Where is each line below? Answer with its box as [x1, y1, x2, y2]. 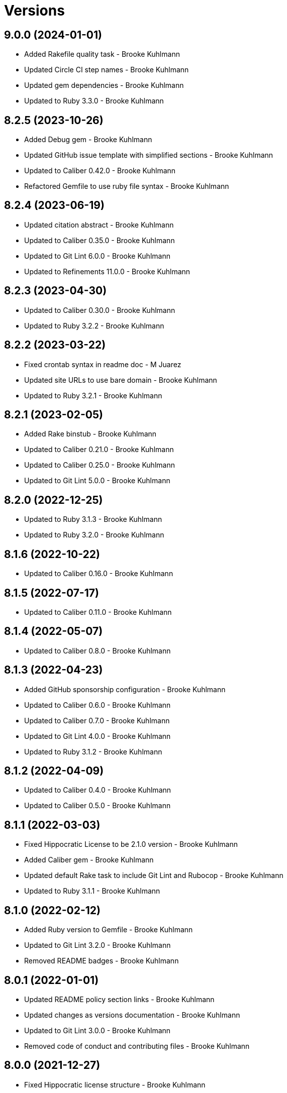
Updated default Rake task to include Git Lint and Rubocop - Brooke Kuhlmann [24, 871, 283, 880]
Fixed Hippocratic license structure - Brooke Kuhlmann [24, 1080, 206, 1089]
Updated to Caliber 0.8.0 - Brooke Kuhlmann [24, 646, 171, 655]
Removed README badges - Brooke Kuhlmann [24, 956, 179, 965]
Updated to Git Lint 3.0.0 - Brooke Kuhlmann [24, 1026, 171, 1035]
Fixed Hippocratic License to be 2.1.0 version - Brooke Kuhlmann [24, 840, 238, 849]
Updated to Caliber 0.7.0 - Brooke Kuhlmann [24, 716, 170, 725]
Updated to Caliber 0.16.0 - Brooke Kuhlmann [24, 569, 173, 578]
